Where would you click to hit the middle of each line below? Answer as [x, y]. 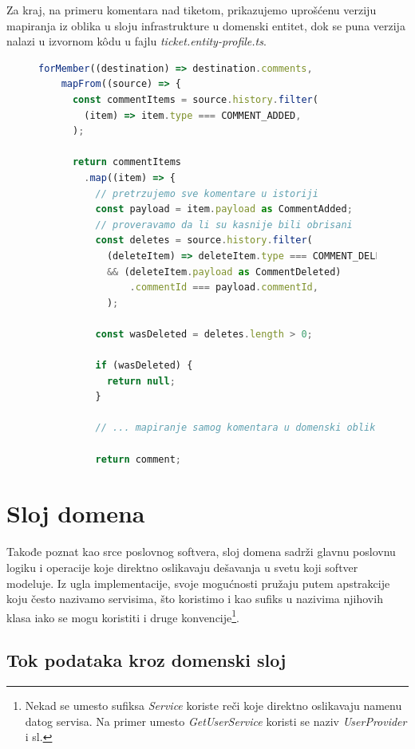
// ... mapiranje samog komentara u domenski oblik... [244, 428]
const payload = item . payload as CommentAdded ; [224, 209]
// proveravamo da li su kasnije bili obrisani [224, 225]
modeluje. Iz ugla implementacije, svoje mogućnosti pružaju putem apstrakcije [198, 583]
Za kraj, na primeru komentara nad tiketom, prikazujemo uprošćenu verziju [192, 10]
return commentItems [126, 162]
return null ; [141, 381]
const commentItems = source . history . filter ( [195, 99]
